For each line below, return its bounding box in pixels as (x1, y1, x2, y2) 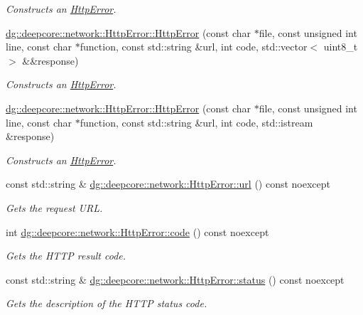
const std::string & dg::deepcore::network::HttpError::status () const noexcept (6, 272, 345, 287)
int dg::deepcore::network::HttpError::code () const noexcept (6, 224, 269, 239)
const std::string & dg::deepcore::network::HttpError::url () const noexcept (6, 176, 331, 191)
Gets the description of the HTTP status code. (6, 296, 207, 311)
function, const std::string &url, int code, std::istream (80, 114, 313, 129)
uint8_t (323, 39, 358, 54)
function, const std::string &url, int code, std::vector (80, 39, 308, 54)
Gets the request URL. (6, 200, 103, 215)
